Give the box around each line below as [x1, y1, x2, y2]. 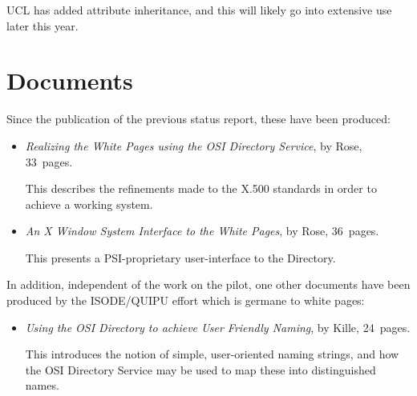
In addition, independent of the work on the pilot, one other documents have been [6, 276, 411, 293]
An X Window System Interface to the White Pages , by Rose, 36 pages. [25, 222, 379, 239]
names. [25, 377, 59, 394]
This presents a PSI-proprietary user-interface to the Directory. [25, 249, 336, 266]
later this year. [6, 17, 79, 34]
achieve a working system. [25, 195, 153, 212]
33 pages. [25, 153, 73, 170]
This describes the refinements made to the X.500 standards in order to [25, 180, 377, 197]
